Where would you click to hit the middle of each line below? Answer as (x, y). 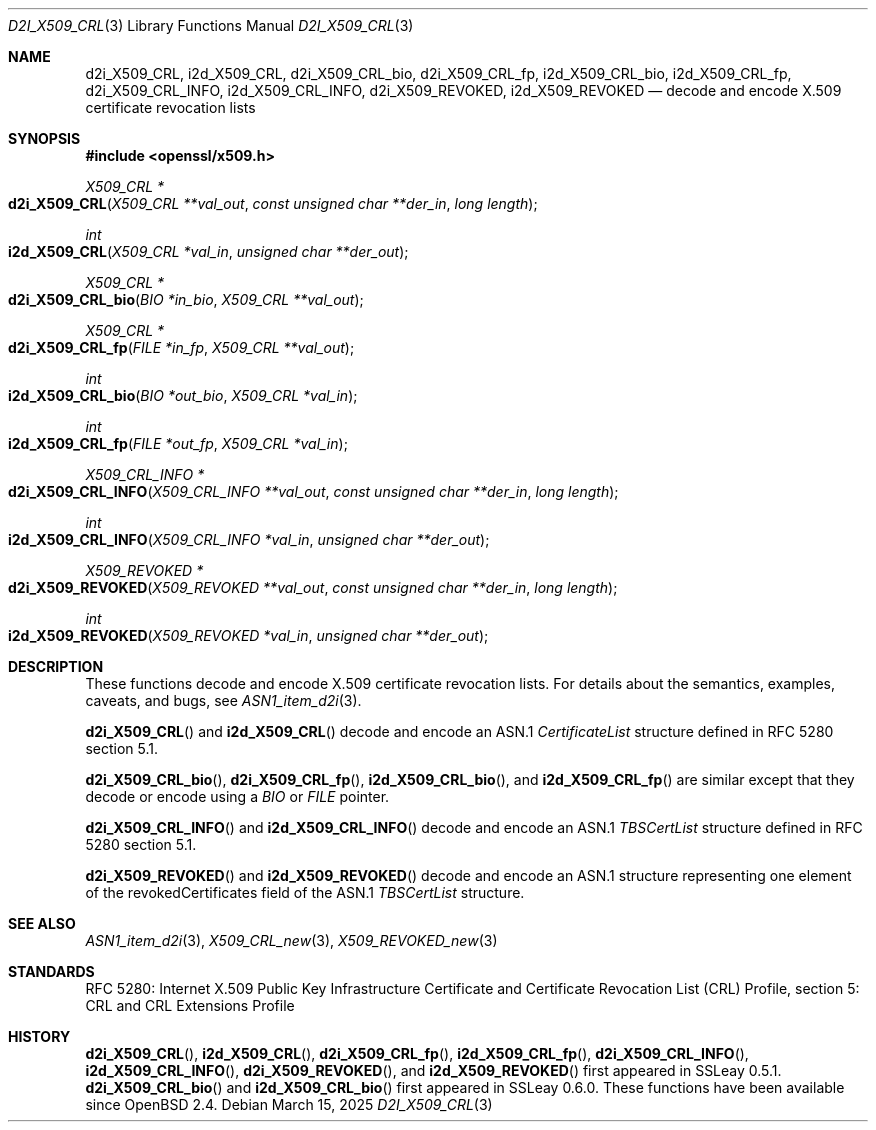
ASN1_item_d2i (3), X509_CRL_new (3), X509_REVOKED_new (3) (291, 940)
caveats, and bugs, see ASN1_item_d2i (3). (223, 700)
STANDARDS (51, 971)
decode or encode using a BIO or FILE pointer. (237, 796)
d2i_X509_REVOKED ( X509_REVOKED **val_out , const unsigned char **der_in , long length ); (313, 587)
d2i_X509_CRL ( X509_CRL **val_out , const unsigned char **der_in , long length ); (273, 203)
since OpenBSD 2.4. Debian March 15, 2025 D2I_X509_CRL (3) (289, 1104)
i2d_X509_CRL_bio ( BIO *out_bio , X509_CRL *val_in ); (183, 395)
